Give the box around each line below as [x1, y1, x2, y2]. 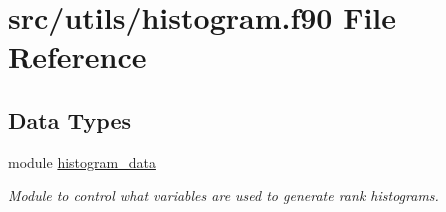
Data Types [8, 104, 131, 135]
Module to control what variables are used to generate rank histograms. [8, 185, 439, 206]
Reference [8, 36, 147, 77]
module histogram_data [8, 151, 156, 172]
